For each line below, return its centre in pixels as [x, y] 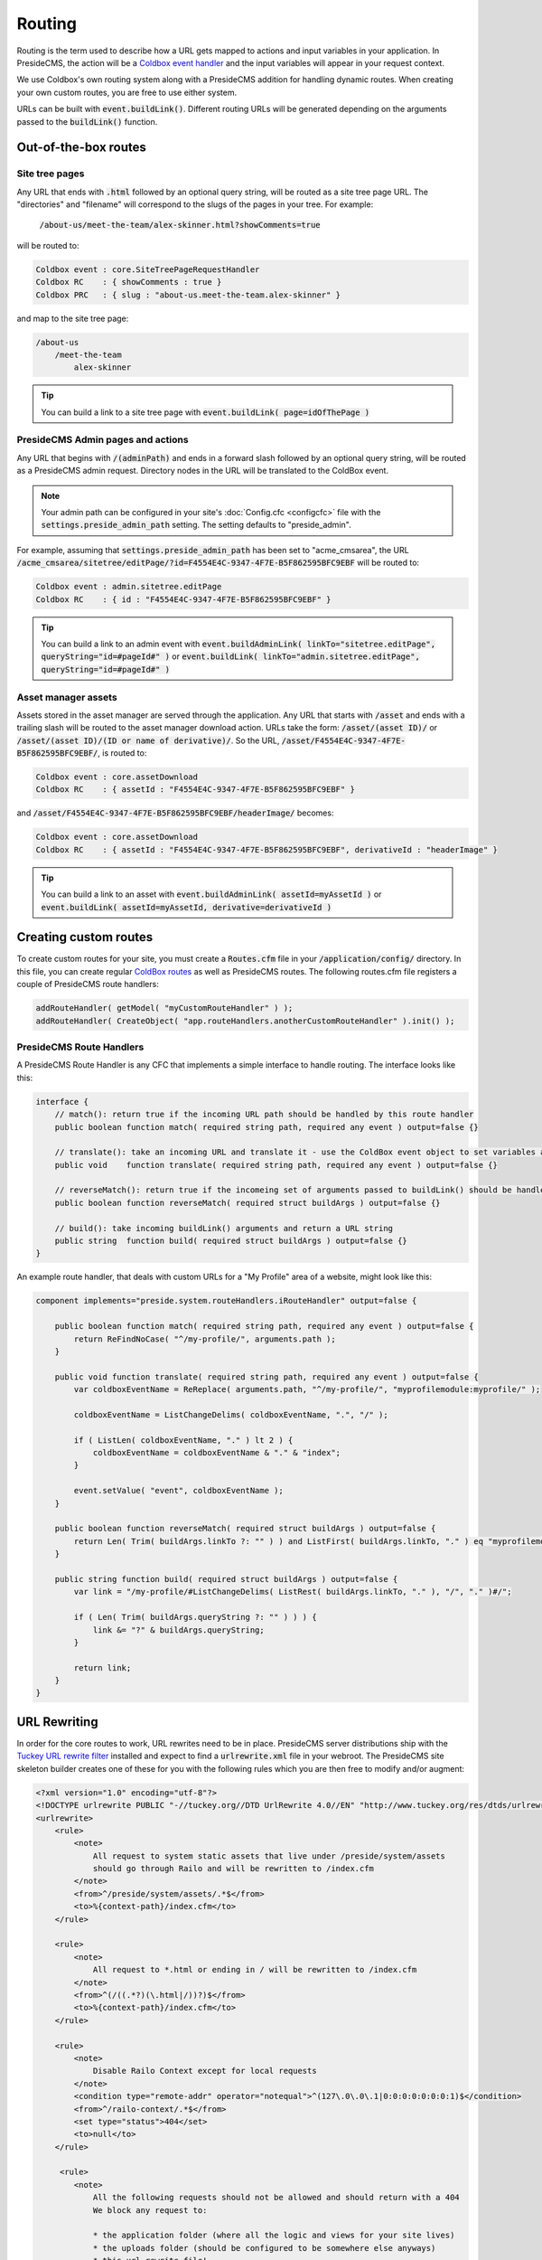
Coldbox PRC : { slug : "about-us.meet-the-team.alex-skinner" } [188, 295]
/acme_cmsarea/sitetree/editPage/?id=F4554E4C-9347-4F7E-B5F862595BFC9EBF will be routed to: [218, 563]
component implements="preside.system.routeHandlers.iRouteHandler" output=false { [226, 1301]
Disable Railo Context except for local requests [205, 2071]
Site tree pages [51, 174]
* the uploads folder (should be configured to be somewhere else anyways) [264, 2248]
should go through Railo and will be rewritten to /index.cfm [234, 1869]
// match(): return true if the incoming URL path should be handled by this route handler [264, 1115]
